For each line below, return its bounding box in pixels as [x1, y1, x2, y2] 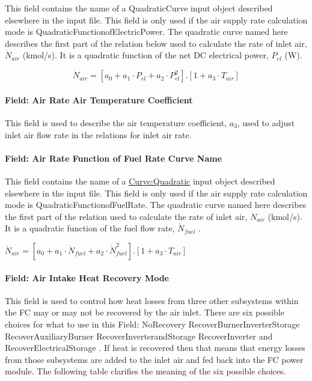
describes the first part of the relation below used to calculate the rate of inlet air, [5, 37, 307, 49]
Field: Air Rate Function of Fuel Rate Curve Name [5, 151, 222, 164]
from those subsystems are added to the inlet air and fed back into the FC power [5, 353, 304, 365]
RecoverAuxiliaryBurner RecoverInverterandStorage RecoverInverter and [5, 329, 273, 342]
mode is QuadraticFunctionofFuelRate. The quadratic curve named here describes [5, 198, 307, 211]
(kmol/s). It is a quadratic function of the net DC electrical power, [22, 49, 269, 61]
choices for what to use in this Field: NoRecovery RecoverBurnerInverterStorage [5, 317, 300, 330]
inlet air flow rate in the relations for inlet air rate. [5, 128, 192, 141]
